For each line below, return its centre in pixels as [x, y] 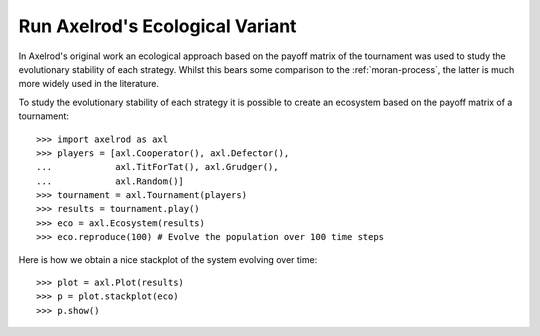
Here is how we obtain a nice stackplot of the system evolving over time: [168, 259]
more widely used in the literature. [89, 84]
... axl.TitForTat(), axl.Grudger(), [157, 167]
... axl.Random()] [110, 181]
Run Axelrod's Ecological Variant [157, 26]
